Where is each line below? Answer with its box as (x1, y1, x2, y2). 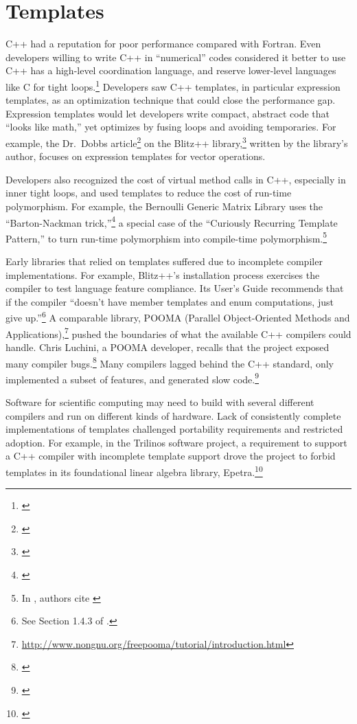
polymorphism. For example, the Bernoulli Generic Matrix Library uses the (5, 199, 323, 213)
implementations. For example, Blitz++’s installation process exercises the (5, 267, 320, 282)
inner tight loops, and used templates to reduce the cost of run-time (5, 185, 292, 200)
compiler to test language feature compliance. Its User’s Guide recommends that (5, 281, 344, 295)
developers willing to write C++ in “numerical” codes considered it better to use (5, 49, 346, 64)
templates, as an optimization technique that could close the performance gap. (5, 93, 336, 107)
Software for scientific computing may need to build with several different (5, 395, 314, 409)
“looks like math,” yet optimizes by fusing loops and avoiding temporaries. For (5, 120, 336, 134)
